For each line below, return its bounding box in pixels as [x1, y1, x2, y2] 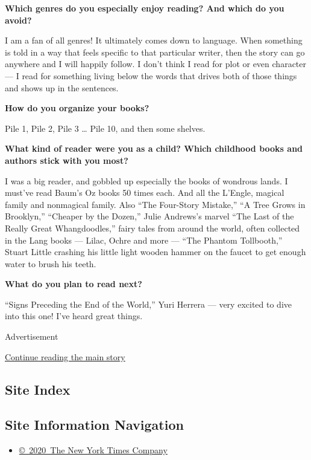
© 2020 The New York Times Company [19, 444, 168, 456]
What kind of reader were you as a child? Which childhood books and [5, 142, 303, 155]
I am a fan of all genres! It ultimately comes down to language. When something [5, 34, 303, 47]
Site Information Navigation [5, 415, 184, 434]
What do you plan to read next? [5, 277, 142, 290]
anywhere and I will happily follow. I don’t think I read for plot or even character [5, 57, 306, 70]
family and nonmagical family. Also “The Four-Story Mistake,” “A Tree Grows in [5, 198, 306, 210]
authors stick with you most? [5, 154, 128, 166]
